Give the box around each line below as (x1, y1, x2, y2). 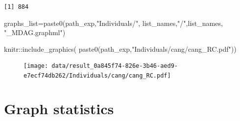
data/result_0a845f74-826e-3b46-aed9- (51, 62, 178, 70)
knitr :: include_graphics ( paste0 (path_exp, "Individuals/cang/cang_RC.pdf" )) (4, 43, 237, 54)
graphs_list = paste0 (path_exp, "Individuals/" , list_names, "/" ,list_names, (4, 18, 223, 28)
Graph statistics (4, 98, 114, 118)
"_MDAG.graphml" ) (4, 27, 66, 38)
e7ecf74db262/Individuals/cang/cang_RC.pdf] (24, 72, 171, 80)
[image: (24, 62, 48, 70)
